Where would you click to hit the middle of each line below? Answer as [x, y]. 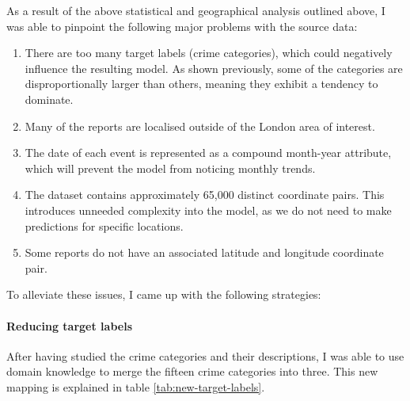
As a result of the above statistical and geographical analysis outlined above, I [196, 10]
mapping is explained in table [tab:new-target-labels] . [136, 386]
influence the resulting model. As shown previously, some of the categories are [214, 68]
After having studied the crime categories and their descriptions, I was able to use [205, 355]
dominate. [49, 99]
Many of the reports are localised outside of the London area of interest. [200, 126]
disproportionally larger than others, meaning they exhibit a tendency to [201, 84]
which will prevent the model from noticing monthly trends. [170, 168]
